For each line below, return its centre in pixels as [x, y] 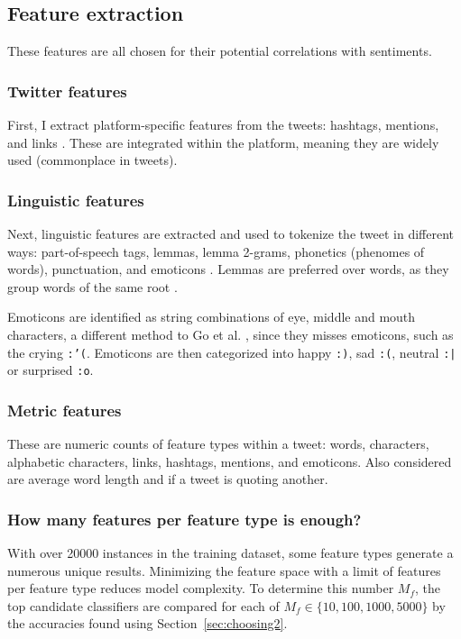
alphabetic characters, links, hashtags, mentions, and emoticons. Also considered [230, 461]
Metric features [65, 410]
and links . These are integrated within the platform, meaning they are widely [223, 142]
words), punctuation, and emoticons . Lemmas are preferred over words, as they [228, 269]
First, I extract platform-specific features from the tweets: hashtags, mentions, [223, 125]
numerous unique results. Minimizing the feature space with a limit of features [224, 570]
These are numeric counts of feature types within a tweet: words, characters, [218, 444]
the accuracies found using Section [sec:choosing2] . [148, 623]
